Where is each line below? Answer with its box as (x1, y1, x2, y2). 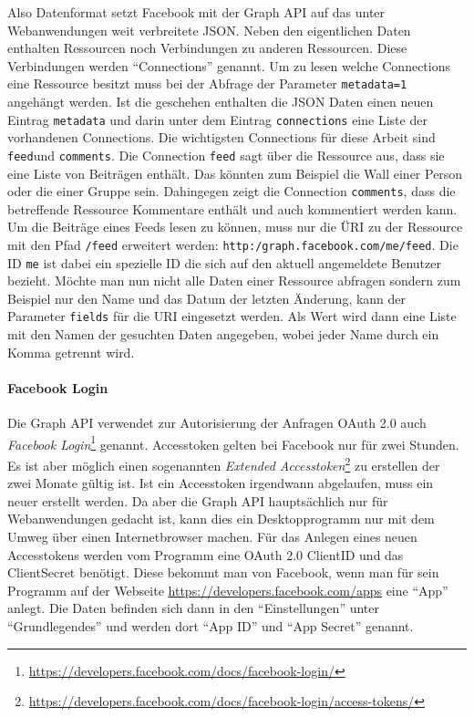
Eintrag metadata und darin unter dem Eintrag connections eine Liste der (7, 109, 428, 129)
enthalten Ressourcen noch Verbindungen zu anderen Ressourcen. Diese (7, 38, 407, 57)
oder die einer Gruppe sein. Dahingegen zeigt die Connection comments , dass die (7, 182, 456, 201)
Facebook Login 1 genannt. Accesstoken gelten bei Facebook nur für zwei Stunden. (7, 431, 459, 453)
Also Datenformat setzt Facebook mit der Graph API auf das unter (7, 3, 386, 21)
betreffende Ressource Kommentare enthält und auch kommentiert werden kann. (7, 199, 458, 218)
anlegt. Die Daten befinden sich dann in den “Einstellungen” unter (7, 598, 379, 618)
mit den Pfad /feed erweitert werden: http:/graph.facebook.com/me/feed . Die (7, 234, 459, 254)
